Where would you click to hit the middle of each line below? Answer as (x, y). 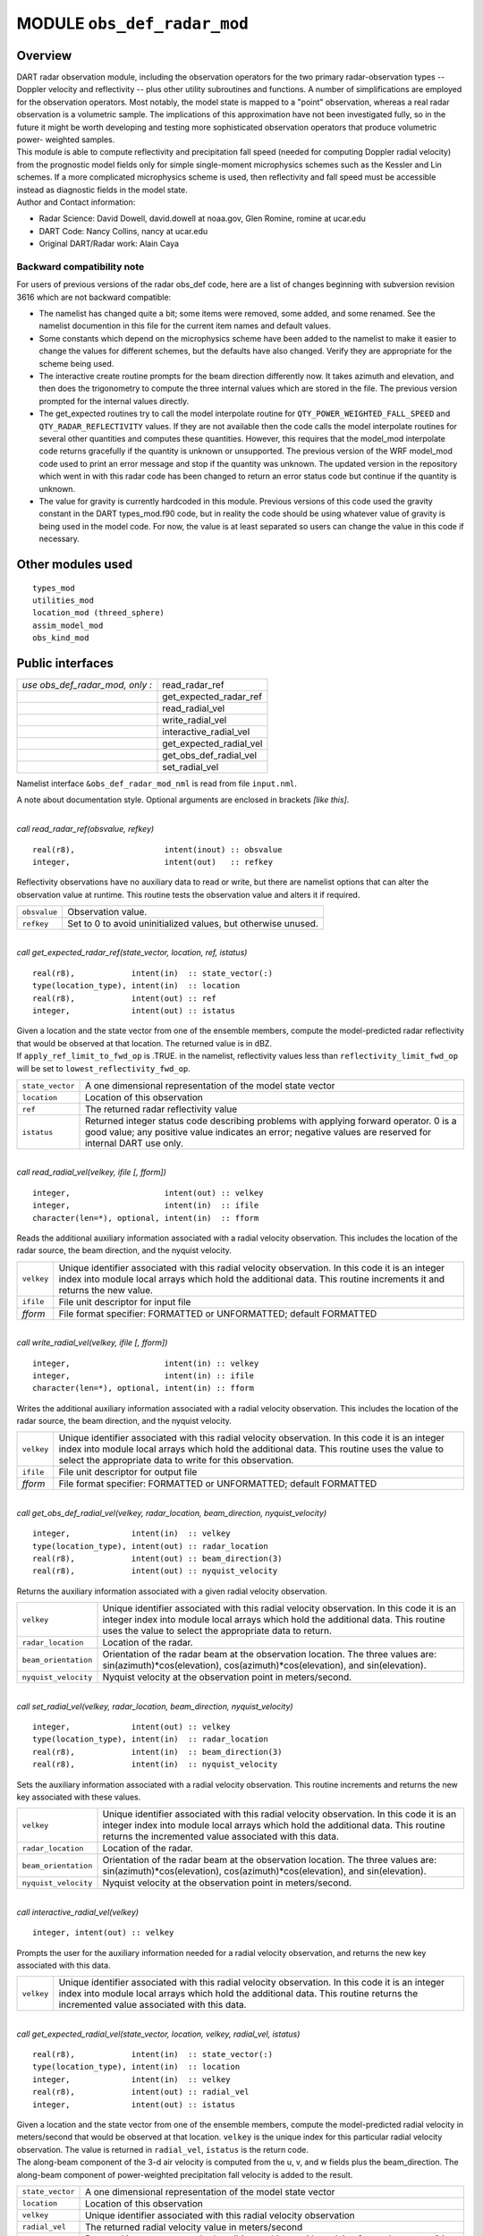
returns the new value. (106, 1290)
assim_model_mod (68, 625)
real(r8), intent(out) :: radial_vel (141, 2092)
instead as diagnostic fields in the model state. (102, 190)
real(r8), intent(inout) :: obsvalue (157, 849)
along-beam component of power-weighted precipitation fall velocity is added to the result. (185, 2174)
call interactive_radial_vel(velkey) (77, 1912)
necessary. (59, 539)
